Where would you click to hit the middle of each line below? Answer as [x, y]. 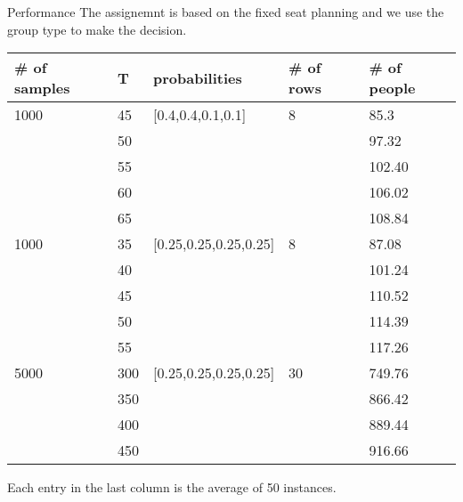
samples [42, 88]
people [392, 88]
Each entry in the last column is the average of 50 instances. [172, 487]
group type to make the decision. [97, 29]
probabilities [198, 77]
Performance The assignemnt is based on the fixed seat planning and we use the [226, 12]
